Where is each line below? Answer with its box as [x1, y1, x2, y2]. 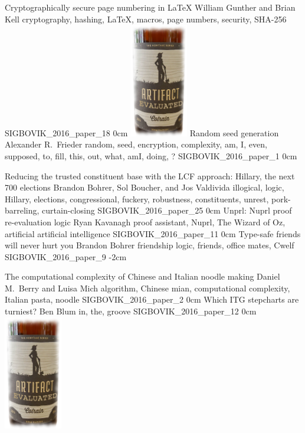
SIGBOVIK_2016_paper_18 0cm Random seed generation [5, 126, 279, 139]
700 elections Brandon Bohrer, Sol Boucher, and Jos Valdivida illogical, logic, [5, 181, 284, 193]
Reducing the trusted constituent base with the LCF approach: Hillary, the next [5, 169, 295, 182]
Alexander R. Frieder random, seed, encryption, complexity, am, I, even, [5, 138, 267, 150]
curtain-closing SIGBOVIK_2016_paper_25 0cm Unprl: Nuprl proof [42, 204, 292, 216]
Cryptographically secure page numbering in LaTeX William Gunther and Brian [5, 1, 296, 13]
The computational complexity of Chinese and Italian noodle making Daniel [5, 270, 280, 283]
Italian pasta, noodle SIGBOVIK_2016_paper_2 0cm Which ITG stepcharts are [5, 293, 299, 306]
